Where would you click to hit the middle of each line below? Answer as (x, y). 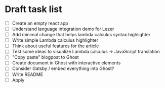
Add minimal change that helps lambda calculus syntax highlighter (81, 35)
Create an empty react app (40, 23)
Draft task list (33, 9)
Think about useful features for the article (55, 46)
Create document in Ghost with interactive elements (66, 63)
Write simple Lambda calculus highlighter (55, 40)
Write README (28, 74)
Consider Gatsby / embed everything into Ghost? (63, 68)
